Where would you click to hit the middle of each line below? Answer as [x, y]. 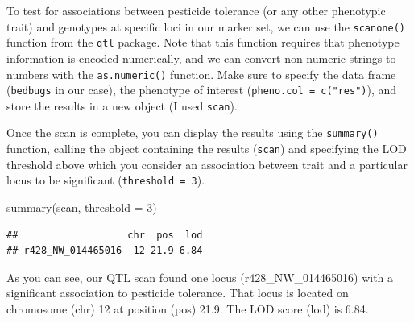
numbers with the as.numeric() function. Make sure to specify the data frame [201, 74]
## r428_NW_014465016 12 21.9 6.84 [105, 251]
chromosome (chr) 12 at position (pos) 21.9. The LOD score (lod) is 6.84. [188, 309]
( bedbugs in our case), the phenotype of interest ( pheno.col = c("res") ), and [202, 90]
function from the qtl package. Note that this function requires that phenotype [203, 42]
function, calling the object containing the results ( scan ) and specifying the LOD [207, 149]
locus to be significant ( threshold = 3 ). [106, 180]
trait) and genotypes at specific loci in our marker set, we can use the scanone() [206, 26]
